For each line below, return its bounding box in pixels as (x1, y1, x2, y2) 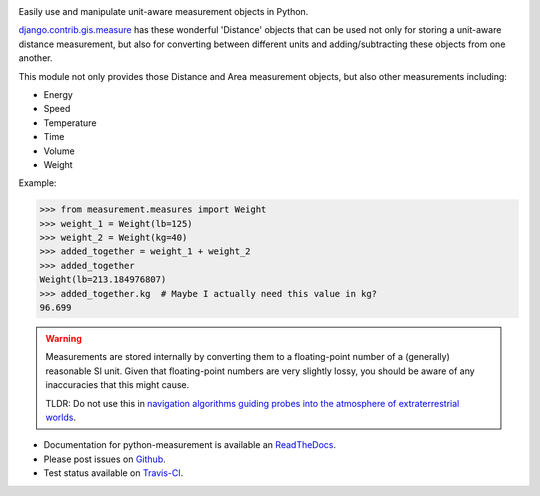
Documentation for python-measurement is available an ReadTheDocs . (43, 439, 337, 451)
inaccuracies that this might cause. (45, 379, 190, 391)
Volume (43, 145, 75, 157)
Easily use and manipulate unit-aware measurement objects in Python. (18, 6, 309, 17)
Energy (43, 88, 74, 100)
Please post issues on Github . (43, 453, 166, 465)
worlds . (45, 411, 77, 423)
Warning (45, 333, 82, 344)
